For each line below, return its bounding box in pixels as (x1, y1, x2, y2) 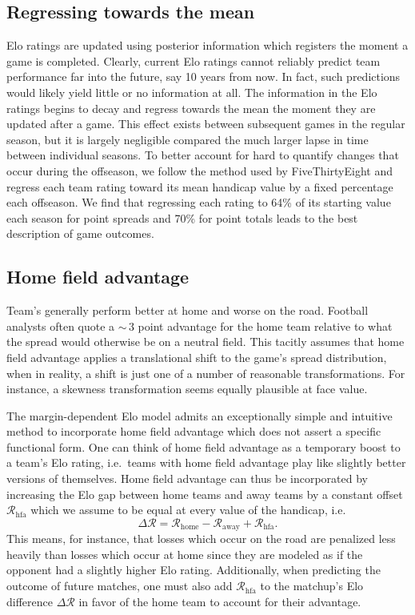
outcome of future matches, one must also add (6, 577, 233, 594)
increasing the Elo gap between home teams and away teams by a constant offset (6, 485, 403, 502)
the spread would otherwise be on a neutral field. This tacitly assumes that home (6, 333, 405, 350)
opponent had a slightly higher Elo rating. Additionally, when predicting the (6, 561, 381, 578)
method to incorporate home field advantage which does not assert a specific (6, 423, 381, 440)
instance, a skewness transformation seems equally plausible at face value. (6, 380, 368, 397)
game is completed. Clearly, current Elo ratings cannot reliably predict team (6, 52, 381, 69)
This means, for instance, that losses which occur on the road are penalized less (6, 530, 396, 547)
